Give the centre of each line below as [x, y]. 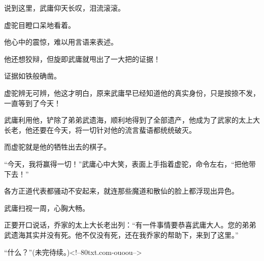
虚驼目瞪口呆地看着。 [40, 25]
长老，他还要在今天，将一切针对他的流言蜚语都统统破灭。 [100, 129]
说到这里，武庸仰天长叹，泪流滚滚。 [64, 8]
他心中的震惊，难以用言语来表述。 [61, 42]
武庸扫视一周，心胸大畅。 [47, 208]
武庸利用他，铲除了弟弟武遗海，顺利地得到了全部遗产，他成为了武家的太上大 [132, 120]
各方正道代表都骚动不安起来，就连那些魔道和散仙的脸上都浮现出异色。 [121, 191]
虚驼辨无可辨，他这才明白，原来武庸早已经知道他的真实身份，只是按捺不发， [132, 92]
